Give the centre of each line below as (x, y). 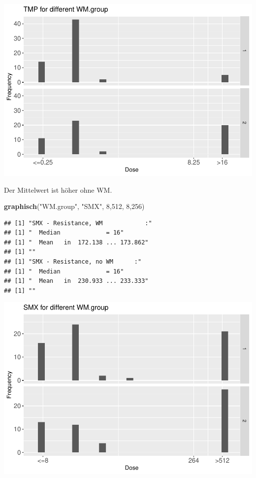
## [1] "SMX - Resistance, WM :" (78, 223)
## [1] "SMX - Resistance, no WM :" (73, 262)
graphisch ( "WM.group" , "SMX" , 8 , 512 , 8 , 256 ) (74, 206)
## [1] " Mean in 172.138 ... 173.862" (76, 242)
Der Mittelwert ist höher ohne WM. (58, 189)
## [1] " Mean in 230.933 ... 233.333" (76, 281)
